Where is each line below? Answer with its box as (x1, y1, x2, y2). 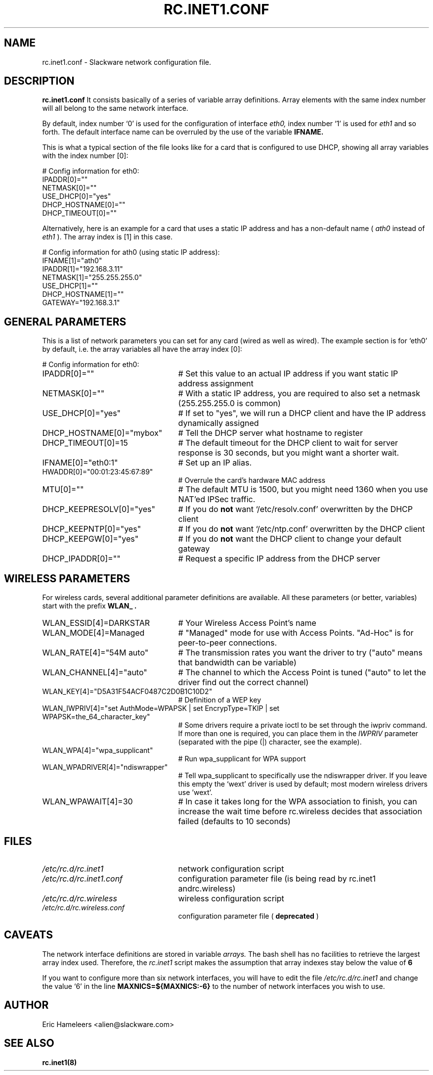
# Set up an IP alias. (178, 458, 252, 468)
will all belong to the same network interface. (42, 104, 188, 113)
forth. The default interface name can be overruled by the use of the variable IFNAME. (42, 128, 324, 137)
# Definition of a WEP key (178, 696, 261, 704)
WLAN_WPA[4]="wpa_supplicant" (42, 746, 153, 755)
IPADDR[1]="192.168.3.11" (42, 265, 123, 274)
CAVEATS (4, 929, 53, 941)
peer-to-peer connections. (178, 638, 277, 648)
